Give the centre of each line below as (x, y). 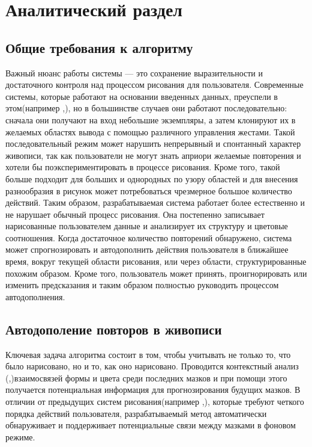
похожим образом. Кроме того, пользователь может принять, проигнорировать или (156, 273)
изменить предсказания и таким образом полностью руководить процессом (142, 285)
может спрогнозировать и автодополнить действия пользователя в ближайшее (147, 249)
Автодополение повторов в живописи (114, 329)
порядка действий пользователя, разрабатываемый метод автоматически (136, 413)
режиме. (20, 436)
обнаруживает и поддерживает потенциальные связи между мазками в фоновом (151, 425)
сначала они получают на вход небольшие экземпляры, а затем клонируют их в (151, 119)
